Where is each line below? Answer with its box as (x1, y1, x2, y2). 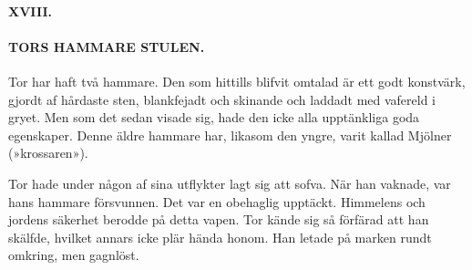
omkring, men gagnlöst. (8, 245, 139, 265)
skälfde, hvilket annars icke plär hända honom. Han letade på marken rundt (8, 227, 432, 246)
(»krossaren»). (8, 143, 88, 162)
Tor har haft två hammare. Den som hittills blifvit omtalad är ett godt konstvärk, (8, 71, 466, 90)
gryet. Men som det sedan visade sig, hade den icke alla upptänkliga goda (8, 108, 420, 127)
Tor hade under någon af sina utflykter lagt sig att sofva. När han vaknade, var (8, 173, 451, 192)
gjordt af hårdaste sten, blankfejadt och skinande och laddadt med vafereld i (8, 89, 436, 109)
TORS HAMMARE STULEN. (8, 36, 205, 56)
